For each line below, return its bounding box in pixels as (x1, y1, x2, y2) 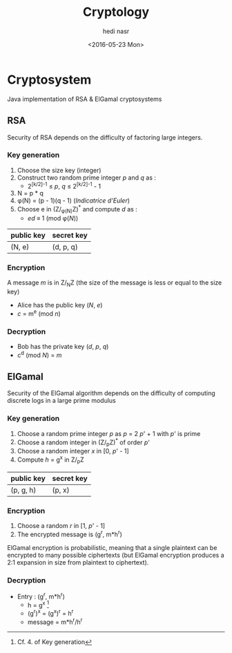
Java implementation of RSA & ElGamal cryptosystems (7, 95, 162, 103)
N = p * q (17, 189, 43, 198)
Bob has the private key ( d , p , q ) (17, 342, 109, 350)
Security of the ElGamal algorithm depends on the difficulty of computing (7, 389, 215, 397)
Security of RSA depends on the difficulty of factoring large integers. (7, 133, 203, 142)
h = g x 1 (27, 599, 50, 609)
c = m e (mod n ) (17, 308, 61, 318)
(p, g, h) (10, 485, 37, 495)
